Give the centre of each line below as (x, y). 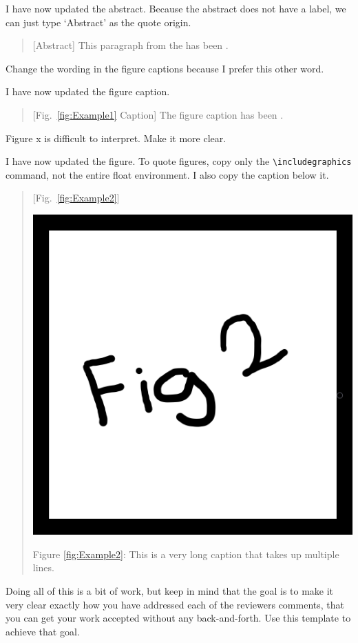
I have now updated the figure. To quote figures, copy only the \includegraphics (179, 161)
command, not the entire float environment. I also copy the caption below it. (167, 174)
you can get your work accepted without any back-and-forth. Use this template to (178, 618)
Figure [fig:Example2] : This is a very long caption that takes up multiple (186, 554)
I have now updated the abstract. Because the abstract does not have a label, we (176, 8)
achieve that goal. (43, 631)
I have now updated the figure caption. (88, 91)
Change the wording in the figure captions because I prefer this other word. (165, 68)
